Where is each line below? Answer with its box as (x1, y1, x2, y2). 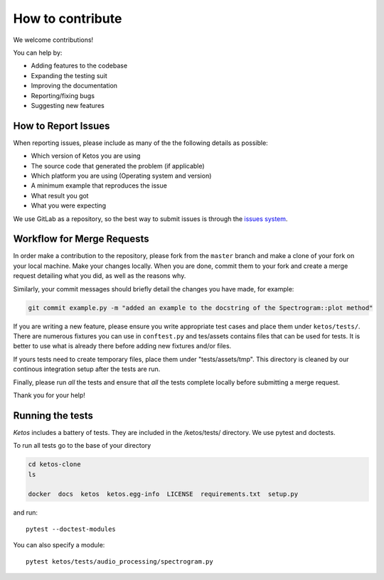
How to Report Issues (13, 119, 110, 131)
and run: (13, 508, 38, 517)
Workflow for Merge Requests (13, 233, 149, 245)
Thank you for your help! (13, 391, 85, 399)
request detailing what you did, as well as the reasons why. (13, 272, 186, 280)
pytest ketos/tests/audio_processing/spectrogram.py (26, 557, 213, 565)
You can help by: (13, 48, 63, 57)
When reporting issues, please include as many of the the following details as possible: (13, 139, 268, 147)
